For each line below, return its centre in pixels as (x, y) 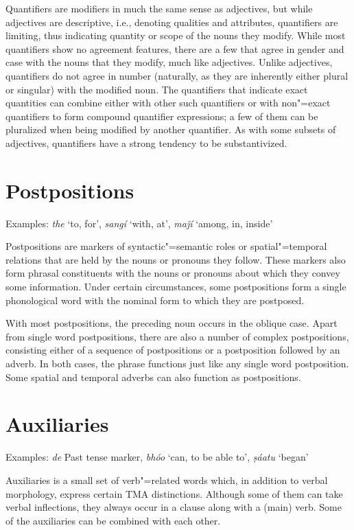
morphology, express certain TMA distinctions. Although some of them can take (174, 493)
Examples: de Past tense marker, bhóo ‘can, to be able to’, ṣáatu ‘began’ (157, 457)
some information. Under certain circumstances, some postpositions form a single (176, 287)
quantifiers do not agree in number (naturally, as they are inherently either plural (177, 75)
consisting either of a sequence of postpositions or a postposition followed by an (173, 350)
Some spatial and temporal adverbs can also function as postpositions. (153, 377)
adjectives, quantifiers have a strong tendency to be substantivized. (146, 142)
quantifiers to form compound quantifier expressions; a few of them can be (162, 116)
